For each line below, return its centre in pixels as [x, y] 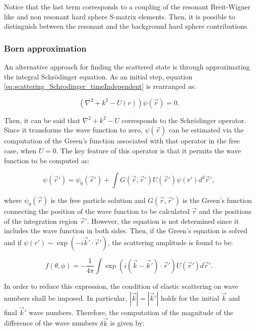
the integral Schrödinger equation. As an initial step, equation [98, 76]
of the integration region [41, 221]
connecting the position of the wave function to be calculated [97, 211]
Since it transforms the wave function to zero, [73, 130]
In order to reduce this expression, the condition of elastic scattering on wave [121, 286]
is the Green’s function [217, 200]
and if [13, 242]
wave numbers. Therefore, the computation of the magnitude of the [131, 312]
